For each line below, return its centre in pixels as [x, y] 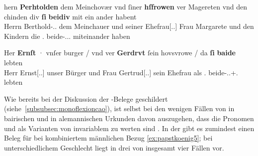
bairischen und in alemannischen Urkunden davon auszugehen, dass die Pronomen [129, 118]
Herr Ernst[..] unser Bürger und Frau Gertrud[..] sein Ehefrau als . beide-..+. [121, 72]
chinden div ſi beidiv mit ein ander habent [70, 16]
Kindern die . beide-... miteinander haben [67, 36]
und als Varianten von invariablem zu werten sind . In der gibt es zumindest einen [129, 128]
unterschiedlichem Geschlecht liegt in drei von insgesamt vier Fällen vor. [114, 147]
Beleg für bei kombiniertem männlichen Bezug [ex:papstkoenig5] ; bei [108, 138]
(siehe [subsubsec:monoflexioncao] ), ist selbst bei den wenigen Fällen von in [119, 108]
